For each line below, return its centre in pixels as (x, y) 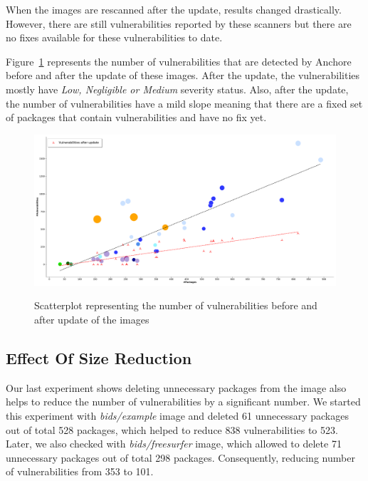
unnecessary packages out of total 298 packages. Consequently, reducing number (180, 457)
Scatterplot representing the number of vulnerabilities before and (176, 305)
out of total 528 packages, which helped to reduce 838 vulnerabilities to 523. (172, 429)
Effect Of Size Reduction (99, 357)
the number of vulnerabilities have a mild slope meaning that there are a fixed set (184, 103)
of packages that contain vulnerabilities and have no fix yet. (136, 117)
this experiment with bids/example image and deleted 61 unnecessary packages (177, 415)
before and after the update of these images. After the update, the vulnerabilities (183, 75)
